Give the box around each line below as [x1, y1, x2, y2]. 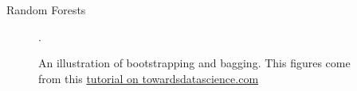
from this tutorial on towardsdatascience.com [38, 70, 259, 86]
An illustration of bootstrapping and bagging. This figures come [38, 55, 351, 71]
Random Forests [6, 2, 86, 17]
